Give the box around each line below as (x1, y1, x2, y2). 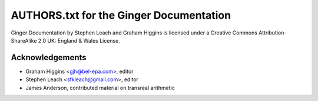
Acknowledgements (11, 53, 87, 62)
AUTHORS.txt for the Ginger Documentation (11, 9, 231, 22)
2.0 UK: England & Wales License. (38, 37, 120, 44)
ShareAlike (11, 37, 37, 44)
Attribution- (258, 29, 287, 36)
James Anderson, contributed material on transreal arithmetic (25, 84, 175, 91)
